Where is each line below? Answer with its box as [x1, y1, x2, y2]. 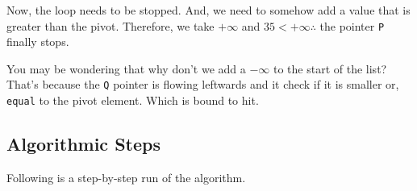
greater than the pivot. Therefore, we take [6, 17, 215, 34]
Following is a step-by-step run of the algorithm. [6, 168, 246, 185]
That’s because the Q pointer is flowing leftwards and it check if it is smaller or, [6, 76, 399, 93]
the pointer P [319, 17, 385, 34]
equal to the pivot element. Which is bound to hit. [6, 92, 259, 109]
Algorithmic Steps [6, 131, 161, 156]
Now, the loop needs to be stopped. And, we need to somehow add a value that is [6, 2, 411, 18]
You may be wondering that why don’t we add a [6, 60, 246, 77]
